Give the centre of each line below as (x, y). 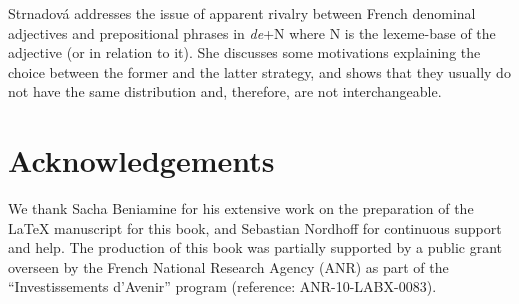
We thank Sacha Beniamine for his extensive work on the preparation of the (241, 208)
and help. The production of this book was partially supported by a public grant (255, 247)
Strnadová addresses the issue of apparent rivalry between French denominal (242, 13)
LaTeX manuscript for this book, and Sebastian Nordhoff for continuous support (255, 227)
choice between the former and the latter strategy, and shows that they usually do (259, 71)
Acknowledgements (141, 160)
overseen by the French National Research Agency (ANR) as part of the (228, 266)
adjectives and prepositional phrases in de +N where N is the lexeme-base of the (252, 32)
